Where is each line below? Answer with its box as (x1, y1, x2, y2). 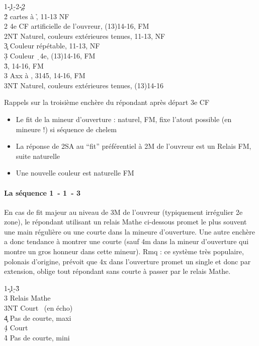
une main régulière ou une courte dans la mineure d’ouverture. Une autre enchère (4, 226, 255, 237)
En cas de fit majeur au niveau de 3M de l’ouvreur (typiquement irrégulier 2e (4, 206, 243, 217)
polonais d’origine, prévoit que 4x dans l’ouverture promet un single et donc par (4, 256, 251, 266)
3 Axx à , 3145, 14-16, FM (4, 70, 85, 81)
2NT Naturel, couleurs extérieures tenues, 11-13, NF (4, 30, 165, 41)
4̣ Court (4, 322, 28, 333)
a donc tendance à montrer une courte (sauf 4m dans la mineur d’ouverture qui (4, 236, 249, 247)
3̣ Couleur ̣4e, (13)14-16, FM (4, 50, 96, 61)
